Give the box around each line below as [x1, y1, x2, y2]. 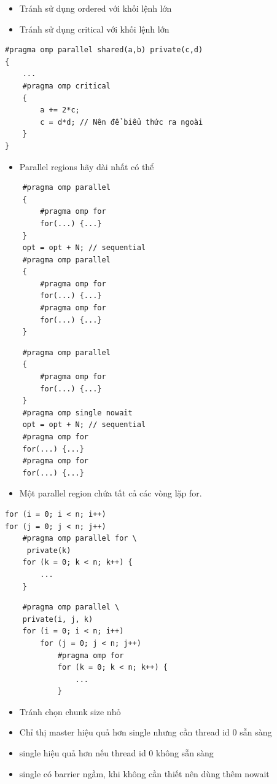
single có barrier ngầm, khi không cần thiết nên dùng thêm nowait [19, 767, 270, 780]
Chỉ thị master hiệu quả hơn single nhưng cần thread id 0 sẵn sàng [19, 726, 272, 739]
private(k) [26, 546, 71, 555]
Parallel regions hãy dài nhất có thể [19, 160, 154, 173]
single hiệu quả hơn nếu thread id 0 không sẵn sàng [19, 747, 214, 759]
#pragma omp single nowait [22, 408, 133, 417]
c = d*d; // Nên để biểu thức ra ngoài [40, 117, 203, 127]
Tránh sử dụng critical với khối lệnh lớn [19, 22, 170, 35]
